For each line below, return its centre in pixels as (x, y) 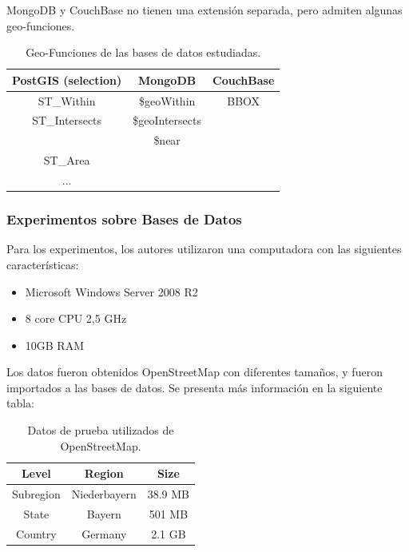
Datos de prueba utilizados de (101, 430)
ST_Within (67, 100)
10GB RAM (55, 345)
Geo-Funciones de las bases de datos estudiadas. (143, 52)
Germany (104, 533)
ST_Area (67, 160)
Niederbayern (104, 494)
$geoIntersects (167, 120)
